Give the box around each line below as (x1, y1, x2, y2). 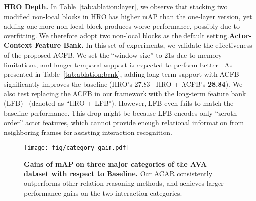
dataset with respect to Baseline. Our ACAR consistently (24, 168, 213, 178)
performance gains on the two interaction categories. (24, 187, 182, 198)
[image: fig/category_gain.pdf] (24, 144, 130, 152)
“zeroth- (215, 107, 240, 118)
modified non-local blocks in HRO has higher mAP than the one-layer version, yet (4, 11, 252, 21)
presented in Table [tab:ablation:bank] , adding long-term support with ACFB (4, 69, 239, 79)
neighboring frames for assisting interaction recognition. (4, 127, 172, 137)
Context (4, 40, 32, 50)
